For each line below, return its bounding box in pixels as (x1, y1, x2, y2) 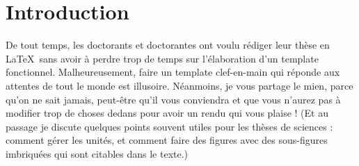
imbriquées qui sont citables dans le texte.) (6, 146, 189, 160)
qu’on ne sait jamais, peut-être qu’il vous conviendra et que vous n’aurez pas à (6, 92, 341, 106)
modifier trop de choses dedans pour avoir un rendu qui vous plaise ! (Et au (6, 106, 328, 120)
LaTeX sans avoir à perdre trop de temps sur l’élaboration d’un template (6, 51, 319, 65)
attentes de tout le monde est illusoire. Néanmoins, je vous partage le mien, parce (6, 78, 353, 92)
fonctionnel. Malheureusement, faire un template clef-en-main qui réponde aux (6, 65, 340, 79)
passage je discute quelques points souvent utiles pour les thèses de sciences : (6, 119, 333, 133)
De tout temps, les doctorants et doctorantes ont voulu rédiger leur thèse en (6, 38, 330, 52)
